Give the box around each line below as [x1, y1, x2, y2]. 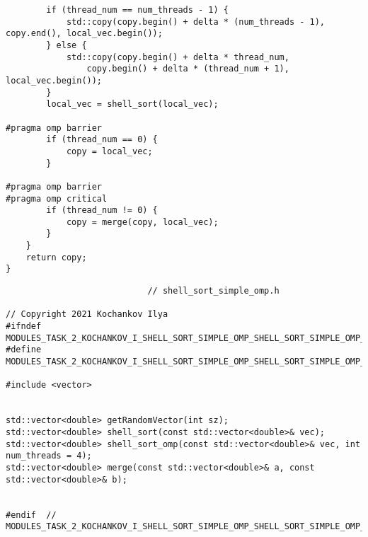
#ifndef [6, 321, 42, 332]
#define [6, 345, 42, 355]
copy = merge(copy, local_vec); [66, 216, 219, 227]
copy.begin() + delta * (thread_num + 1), [86, 64, 289, 74]
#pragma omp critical [6, 193, 108, 204]
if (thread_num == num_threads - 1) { [46, 5, 229, 15]
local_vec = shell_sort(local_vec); [46, 99, 219, 110]
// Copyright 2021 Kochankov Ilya [6, 309, 168, 320]
